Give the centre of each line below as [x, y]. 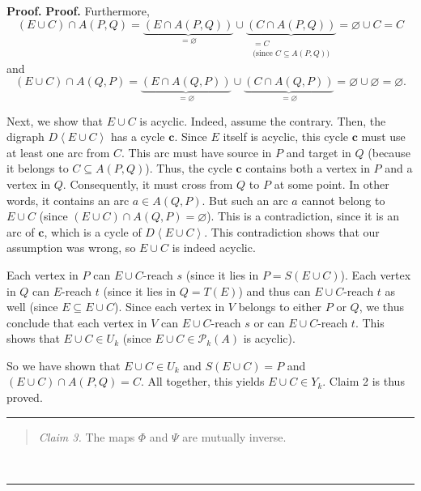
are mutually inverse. [234, 436]
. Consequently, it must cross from [148, 184]
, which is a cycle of [93, 231]
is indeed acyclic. [214, 248]
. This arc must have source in [196, 152]
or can [269, 322]
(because [389, 152]
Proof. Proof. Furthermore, [78, 11]
